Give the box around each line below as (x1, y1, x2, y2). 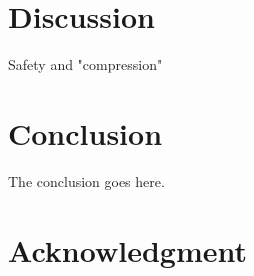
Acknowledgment (8, 229, 247, 270)
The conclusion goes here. (8, 170, 165, 191)
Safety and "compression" (8, 54, 163, 75)
